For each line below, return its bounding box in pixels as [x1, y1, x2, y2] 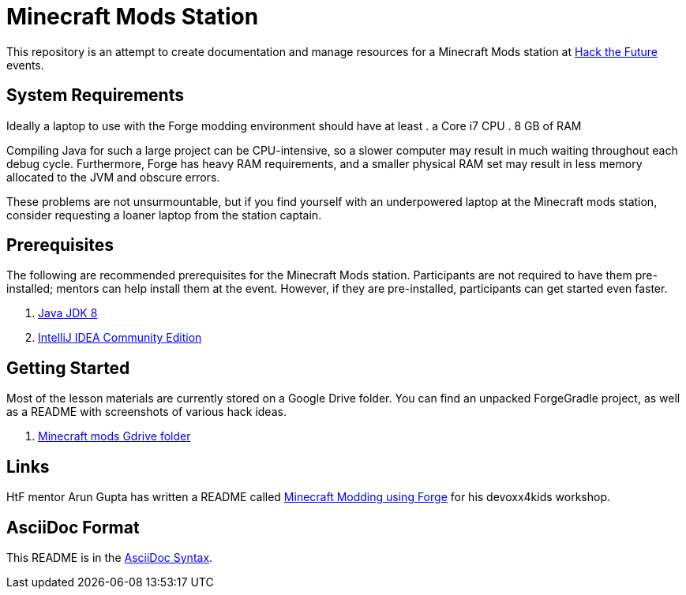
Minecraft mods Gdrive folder [38, 429, 191, 443]
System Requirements [6, 85, 184, 106]
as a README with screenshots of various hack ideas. [6, 405, 287, 419]
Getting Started [6, 357, 130, 378]
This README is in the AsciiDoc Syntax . [6, 550, 213, 564]
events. [6, 58, 44, 72]
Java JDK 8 [38, 306, 98, 320]
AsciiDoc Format [6, 517, 140, 537]
